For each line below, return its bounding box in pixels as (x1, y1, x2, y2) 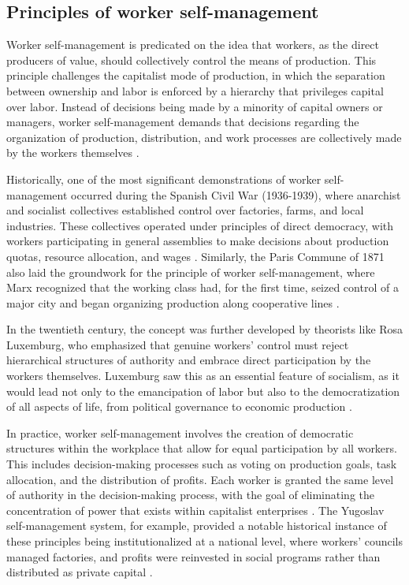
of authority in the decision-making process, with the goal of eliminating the (6, 486, 374, 503)
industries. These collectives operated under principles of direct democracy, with (6, 217, 394, 233)
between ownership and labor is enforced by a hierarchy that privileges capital (6, 82, 384, 99)
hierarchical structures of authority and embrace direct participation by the (6, 352, 371, 368)
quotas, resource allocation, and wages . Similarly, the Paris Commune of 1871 (6, 248, 385, 264)
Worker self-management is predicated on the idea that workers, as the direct (6, 36, 380, 53)
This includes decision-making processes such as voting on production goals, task (6, 456, 397, 472)
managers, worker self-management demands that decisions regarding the (6, 114, 359, 130)
